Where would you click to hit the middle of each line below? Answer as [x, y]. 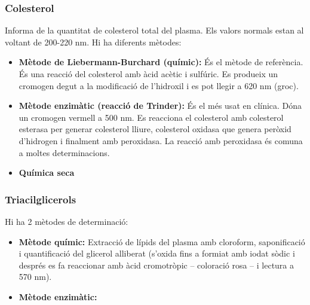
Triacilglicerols [41, 199]
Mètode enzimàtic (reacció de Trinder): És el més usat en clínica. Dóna [160, 106]
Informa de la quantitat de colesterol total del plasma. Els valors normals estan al [154, 30]
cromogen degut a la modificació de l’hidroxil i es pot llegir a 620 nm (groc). [159, 85]
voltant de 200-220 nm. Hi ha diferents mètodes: [93, 42]
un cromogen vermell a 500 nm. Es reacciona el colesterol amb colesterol [151, 117]
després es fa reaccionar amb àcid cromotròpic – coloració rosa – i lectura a [156, 265]
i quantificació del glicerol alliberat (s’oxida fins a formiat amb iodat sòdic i [157, 253]
